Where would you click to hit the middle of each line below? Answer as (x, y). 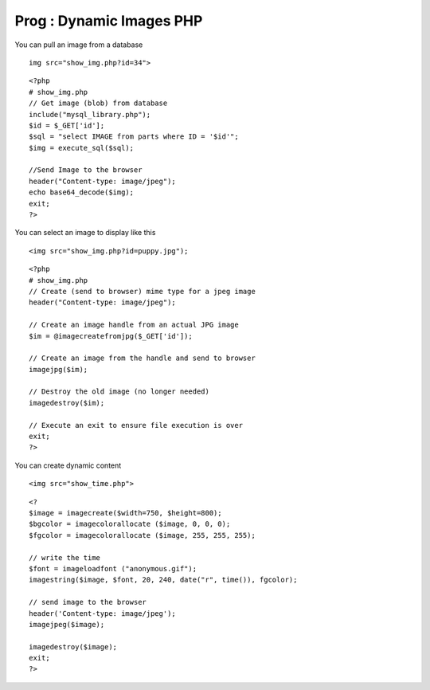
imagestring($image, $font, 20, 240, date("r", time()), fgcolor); (163, 580)
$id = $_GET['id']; (67, 125)
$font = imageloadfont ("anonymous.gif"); (113, 568)
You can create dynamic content (68, 465)
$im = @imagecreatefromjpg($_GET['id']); (111, 336)
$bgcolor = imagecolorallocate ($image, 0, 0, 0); (130, 524)
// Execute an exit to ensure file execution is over (136, 425)
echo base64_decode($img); (82, 192)
